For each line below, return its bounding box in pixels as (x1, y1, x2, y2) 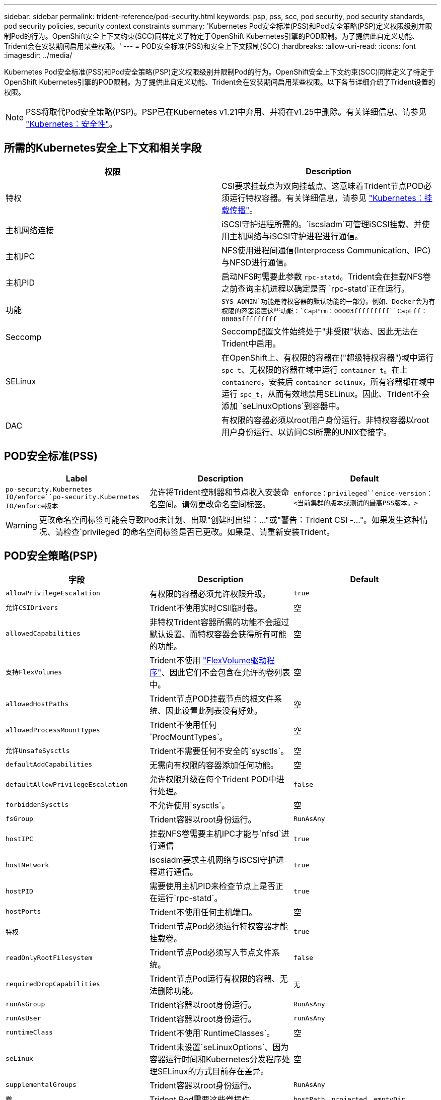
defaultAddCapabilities (6, 761, 93, 769)
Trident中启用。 (222, 338, 281, 349)
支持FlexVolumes (6, 668, 62, 676)
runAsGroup (6, 1000, 45, 1008)
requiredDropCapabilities (6, 980, 100, 988)
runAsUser (6, 1014, 41, 1022)
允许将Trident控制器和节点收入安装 (149, 487, 281, 498)
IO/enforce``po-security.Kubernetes (6, 493, 140, 501)
